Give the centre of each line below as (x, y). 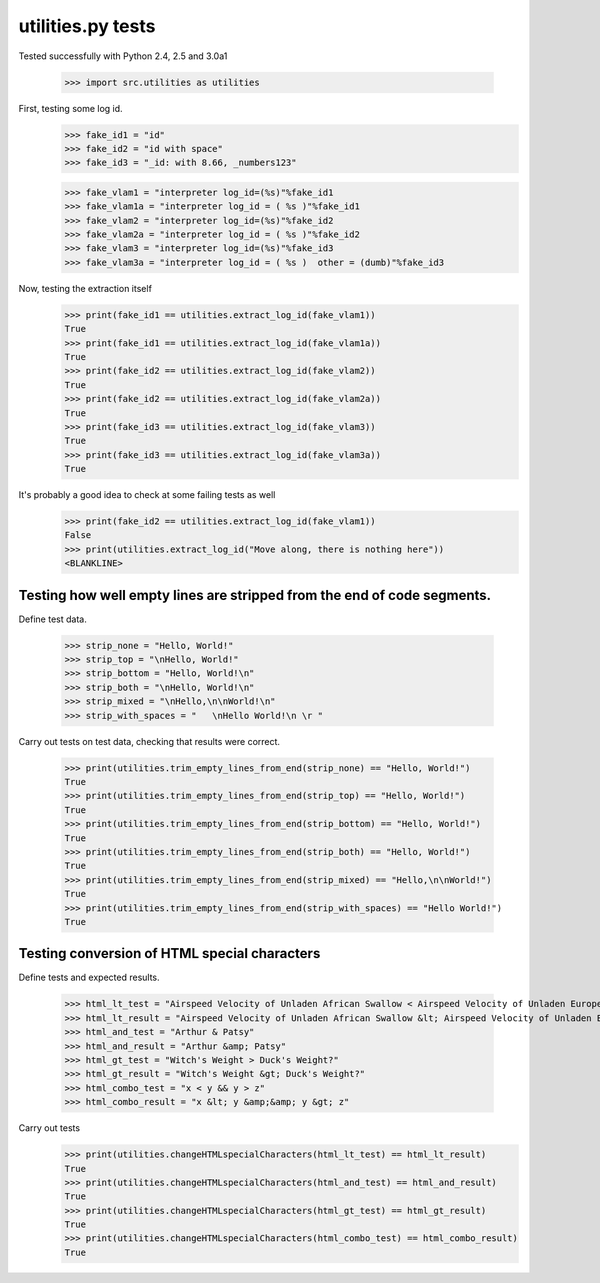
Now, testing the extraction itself (85, 288)
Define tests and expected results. (89, 977)
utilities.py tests (87, 26)
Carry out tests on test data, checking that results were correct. (149, 741)
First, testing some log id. (71, 108)
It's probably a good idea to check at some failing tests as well (147, 495)
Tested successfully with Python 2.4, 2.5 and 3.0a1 (123, 56)
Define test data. (52, 619)
